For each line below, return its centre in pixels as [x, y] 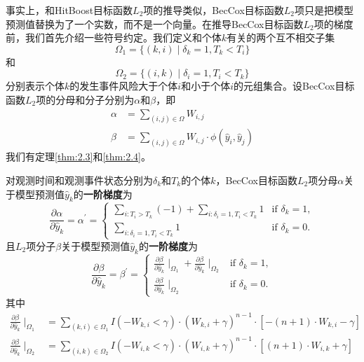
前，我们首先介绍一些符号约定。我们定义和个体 [114, 37]
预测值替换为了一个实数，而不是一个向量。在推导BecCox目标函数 [155, 23]
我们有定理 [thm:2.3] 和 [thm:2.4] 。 [78, 156]
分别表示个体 [35, 86]
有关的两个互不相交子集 [281, 37]
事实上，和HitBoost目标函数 [69, 10]
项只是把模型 [324, 10]
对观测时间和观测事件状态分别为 [79, 180]
